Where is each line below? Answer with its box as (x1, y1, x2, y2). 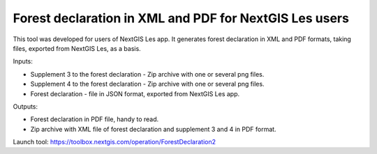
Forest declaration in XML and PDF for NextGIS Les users (13, 10, 349, 26)
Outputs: (13, 102, 38, 111)
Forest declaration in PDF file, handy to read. (30, 115, 159, 123)
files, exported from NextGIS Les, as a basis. (13, 44, 141, 52)
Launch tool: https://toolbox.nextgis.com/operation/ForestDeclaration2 (13, 138, 216, 146)
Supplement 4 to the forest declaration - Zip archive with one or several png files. (30, 80, 265, 88)
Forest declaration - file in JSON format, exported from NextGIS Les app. (30, 89, 240, 98)
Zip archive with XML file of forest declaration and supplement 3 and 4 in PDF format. (30, 125, 276, 133)
